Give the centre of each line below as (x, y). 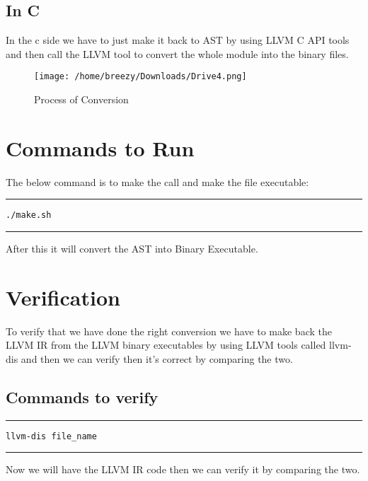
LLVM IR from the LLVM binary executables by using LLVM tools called (166, 345)
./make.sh (29, 215)
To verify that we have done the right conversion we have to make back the (169, 331)
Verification (63, 297)
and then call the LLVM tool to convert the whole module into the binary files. (177, 53)
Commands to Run (100, 147)
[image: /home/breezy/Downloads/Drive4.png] (140, 77)
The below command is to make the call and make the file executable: (157, 181)
